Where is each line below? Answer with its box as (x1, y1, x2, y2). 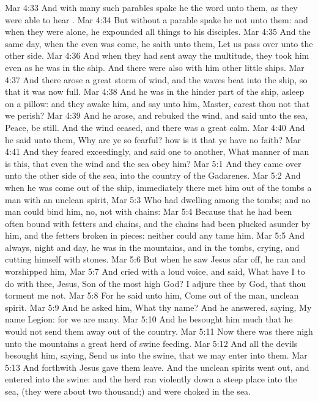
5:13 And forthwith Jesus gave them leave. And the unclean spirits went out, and (5, 360, 309, 373)
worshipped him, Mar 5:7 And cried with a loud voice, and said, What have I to (5, 265, 305, 278)
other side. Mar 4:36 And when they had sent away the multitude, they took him (5, 49, 309, 62)
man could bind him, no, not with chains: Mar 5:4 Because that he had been (5, 205, 292, 218)
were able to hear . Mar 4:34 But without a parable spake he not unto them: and (5, 13, 308, 26)
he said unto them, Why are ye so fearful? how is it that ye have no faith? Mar (5, 133, 301, 146)
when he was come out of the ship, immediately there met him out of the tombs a (5, 181, 312, 193)
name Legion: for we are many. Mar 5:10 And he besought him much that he (5, 313, 293, 326)
